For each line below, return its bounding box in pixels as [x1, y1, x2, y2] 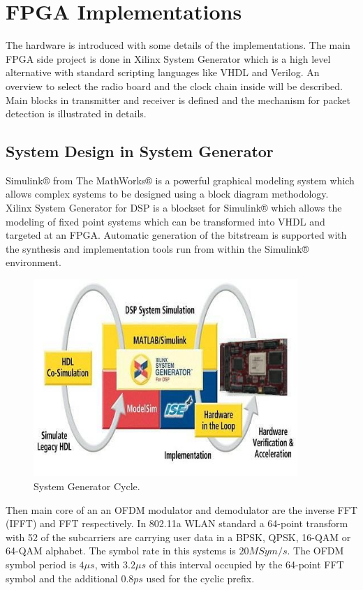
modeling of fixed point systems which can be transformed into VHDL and [6, 214, 325, 228]
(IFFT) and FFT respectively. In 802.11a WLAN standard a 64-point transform [6, 516, 348, 531]
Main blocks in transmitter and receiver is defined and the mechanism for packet [6, 92, 350, 107]
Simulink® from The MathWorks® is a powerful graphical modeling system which [6, 172, 355, 187]
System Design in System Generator [6, 140, 274, 162]
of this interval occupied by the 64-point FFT [149, 557, 344, 572]
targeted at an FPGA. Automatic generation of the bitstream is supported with [6, 228, 347, 242]
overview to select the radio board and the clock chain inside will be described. [6, 78, 343, 93]
